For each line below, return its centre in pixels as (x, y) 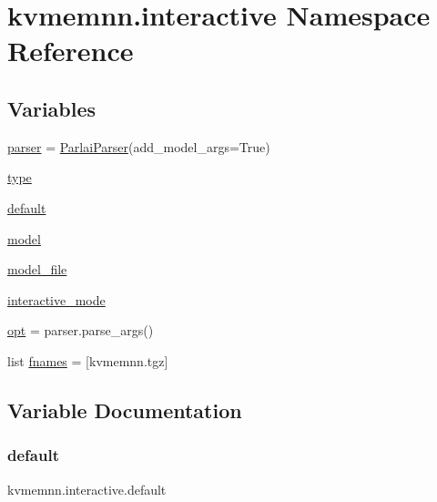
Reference (71, 51)
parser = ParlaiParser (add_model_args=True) (139, 146)
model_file (37, 269)
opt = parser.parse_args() (81, 330)
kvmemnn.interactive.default (87, 489)
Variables (52, 108)
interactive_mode (56, 299)
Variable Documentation (125, 410)
